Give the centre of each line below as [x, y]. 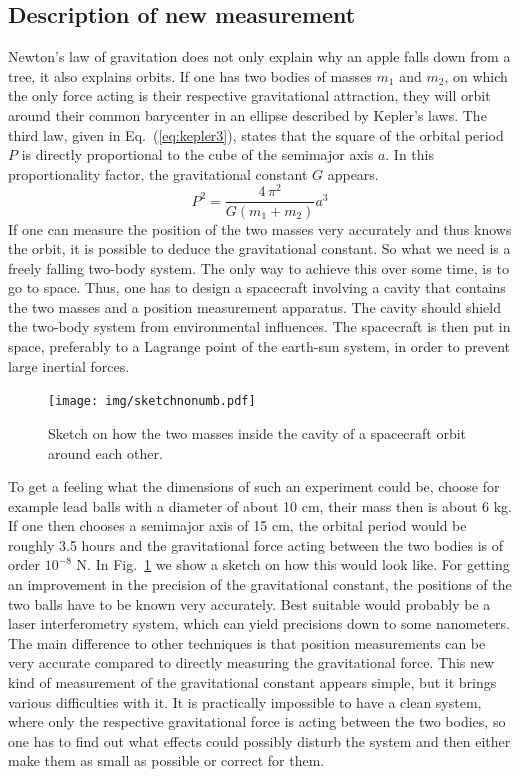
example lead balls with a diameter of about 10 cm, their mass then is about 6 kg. [260, 505]
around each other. [105, 452]
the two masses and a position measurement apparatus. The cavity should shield [254, 306]
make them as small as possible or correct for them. [166, 760]
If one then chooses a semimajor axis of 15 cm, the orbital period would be [237, 525]
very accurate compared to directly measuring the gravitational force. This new [251, 662]
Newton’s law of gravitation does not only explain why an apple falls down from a [259, 56]
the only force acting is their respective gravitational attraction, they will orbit [249, 95]
